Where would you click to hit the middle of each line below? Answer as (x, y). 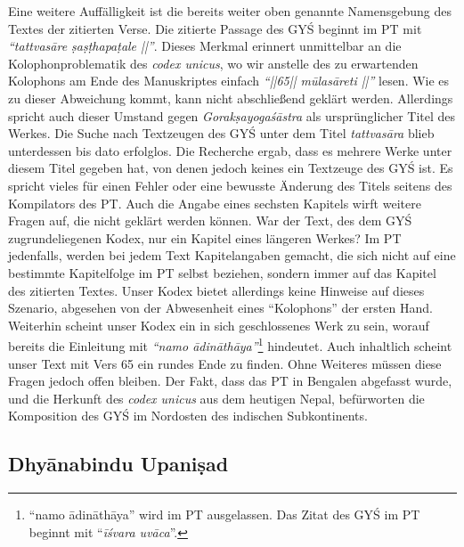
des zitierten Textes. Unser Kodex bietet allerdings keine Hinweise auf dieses (216, 290)
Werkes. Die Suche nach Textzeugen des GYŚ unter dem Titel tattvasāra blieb (221, 133)
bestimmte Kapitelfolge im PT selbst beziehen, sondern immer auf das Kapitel (222, 272)
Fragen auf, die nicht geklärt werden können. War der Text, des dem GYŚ (210, 220)
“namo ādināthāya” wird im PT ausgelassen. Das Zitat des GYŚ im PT (224, 514)
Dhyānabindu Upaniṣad (118, 464)
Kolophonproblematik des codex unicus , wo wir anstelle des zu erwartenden (213, 63)
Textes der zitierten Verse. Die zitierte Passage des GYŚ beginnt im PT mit (215, 28)
